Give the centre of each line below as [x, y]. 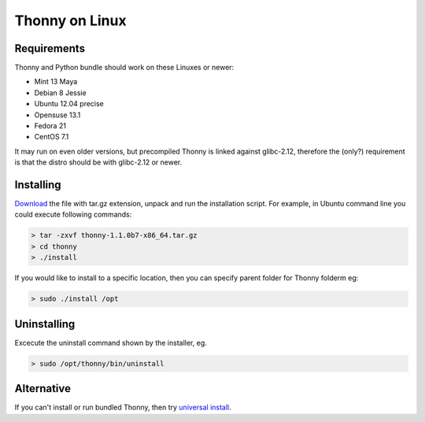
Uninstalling [45, 324]
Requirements [50, 48]
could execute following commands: [73, 215]
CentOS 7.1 [52, 137]
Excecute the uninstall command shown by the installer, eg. [111, 342]
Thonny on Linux [70, 20]
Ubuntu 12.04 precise [69, 104]
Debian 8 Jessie [60, 93]
